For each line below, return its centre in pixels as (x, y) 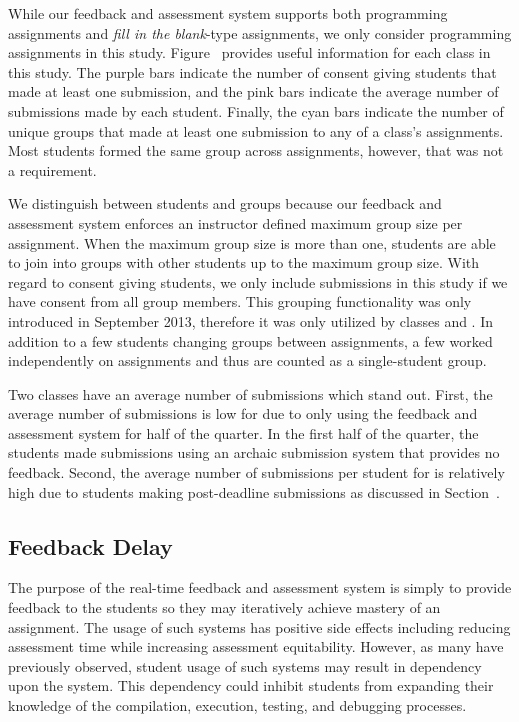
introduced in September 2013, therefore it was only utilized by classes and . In (251, 320)
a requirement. (52, 169)
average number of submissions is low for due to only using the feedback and (243, 413)
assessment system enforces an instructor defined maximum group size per (235, 222)
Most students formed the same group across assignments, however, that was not (256, 150)
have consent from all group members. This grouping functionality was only (240, 301)
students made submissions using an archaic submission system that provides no (254, 452)
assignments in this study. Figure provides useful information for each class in (249, 52)
